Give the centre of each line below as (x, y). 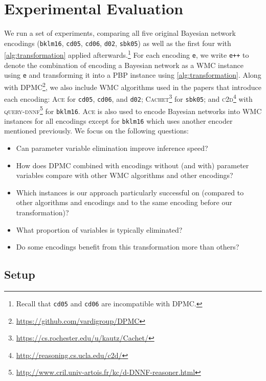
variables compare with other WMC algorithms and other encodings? (125, 175)
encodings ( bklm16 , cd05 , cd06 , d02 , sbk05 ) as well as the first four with (118, 43)
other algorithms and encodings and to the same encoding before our (124, 202)
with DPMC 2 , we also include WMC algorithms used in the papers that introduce (133, 86)
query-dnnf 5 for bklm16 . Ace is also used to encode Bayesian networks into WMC (133, 110)
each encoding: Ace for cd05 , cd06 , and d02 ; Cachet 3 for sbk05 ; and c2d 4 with (128, 98)
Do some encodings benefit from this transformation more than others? (128, 247)
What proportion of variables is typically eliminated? (99, 229)
